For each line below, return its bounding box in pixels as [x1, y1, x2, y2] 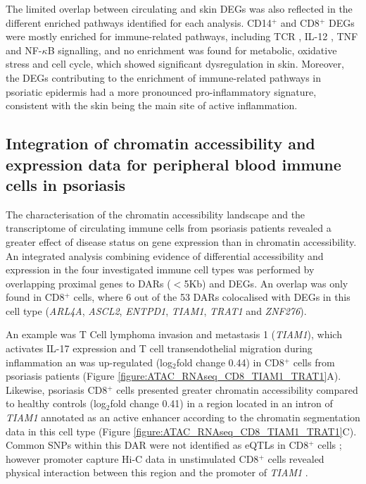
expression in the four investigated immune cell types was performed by [6, 262, 315, 277]
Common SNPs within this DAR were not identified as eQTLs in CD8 [6, 438, 309, 452]
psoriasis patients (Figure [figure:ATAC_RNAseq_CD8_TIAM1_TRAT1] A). [6, 368, 341, 383]
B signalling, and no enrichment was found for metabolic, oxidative [47, 42, 337, 57]
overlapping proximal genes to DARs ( [6, 275, 171, 290]
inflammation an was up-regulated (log [6, 354, 172, 369]
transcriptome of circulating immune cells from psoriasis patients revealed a [6, 221, 332, 235]
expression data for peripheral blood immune [6, 153, 341, 175]
